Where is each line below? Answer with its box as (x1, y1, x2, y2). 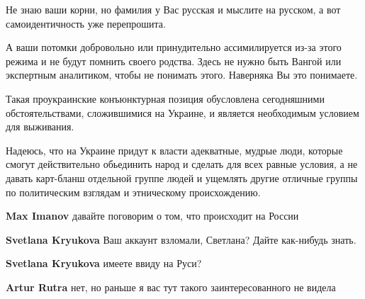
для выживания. (6, 119, 74, 134)
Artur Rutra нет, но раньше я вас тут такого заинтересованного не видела (6, 279, 336, 294)
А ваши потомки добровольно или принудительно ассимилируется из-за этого (6, 40, 342, 55)
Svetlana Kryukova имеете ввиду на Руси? (6, 256, 202, 271)
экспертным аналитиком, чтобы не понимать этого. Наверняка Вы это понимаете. (6, 67, 358, 82)
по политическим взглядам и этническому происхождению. (6, 184, 261, 199)
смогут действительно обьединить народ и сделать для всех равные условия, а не (6, 157, 358, 171)
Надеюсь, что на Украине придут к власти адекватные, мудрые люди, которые (6, 142, 343, 157)
